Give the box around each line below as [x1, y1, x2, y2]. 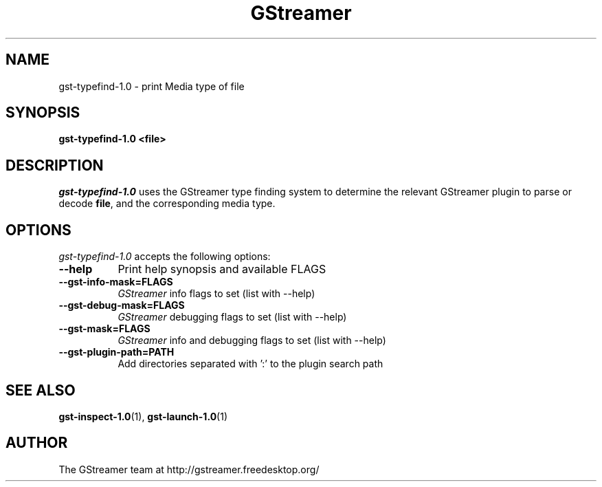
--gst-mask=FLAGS [58, 323, 150, 335]
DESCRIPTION [5, 156, 104, 174]
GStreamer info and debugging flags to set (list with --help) [118, 334, 386, 347]
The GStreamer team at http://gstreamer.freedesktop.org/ [58, 463, 320, 475]
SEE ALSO [5, 381, 76, 399]
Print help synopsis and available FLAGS [118, 262, 326, 277]
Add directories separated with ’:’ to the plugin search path [118, 358, 383, 370]
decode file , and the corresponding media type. [58, 197, 276, 210]
